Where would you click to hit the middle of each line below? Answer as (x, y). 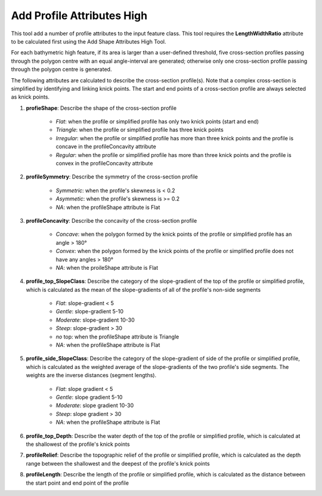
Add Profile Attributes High (79, 16)
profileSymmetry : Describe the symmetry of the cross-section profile (112, 177)
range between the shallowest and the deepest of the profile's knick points (118, 463)
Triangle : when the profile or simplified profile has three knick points (140, 130)
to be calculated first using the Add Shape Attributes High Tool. (89, 41)
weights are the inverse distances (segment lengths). (91, 375)
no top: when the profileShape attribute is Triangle (117, 337)
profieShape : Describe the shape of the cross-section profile (101, 108)
